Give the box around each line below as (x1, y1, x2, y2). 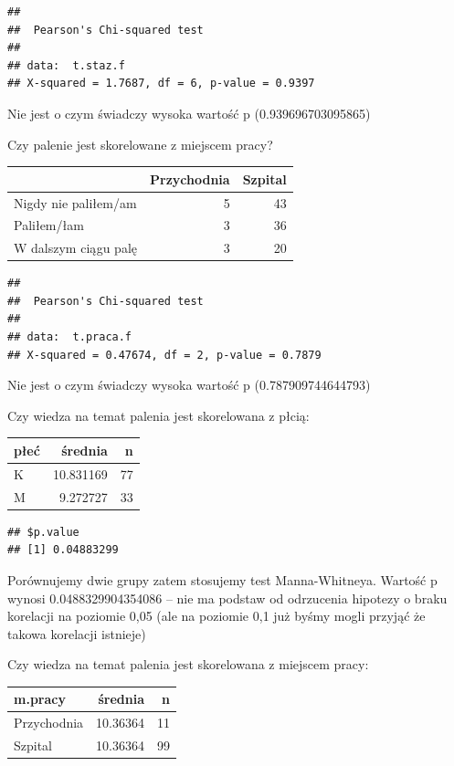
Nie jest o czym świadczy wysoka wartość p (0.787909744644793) (7, 375, 371, 394)
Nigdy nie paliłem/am (14, 193, 137, 212)
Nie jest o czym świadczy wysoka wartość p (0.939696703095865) (7, 103, 371, 122)
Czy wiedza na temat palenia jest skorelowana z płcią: (7, 405, 310, 425)
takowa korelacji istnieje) (7, 624, 146, 643)
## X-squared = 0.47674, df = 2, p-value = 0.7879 (7, 348, 322, 362)
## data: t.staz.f (7, 58, 125, 72)
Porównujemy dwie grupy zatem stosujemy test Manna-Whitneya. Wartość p (7, 570, 438, 589)
